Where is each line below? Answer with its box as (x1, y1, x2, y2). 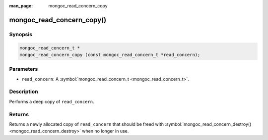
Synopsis (9, 31, 32, 38)
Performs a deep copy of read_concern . (9, 98, 94, 104)
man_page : (9, 3, 33, 8)
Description (9, 88, 38, 95)
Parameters (9, 66, 38, 73)
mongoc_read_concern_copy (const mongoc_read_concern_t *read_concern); (19, 52, 201, 57)
